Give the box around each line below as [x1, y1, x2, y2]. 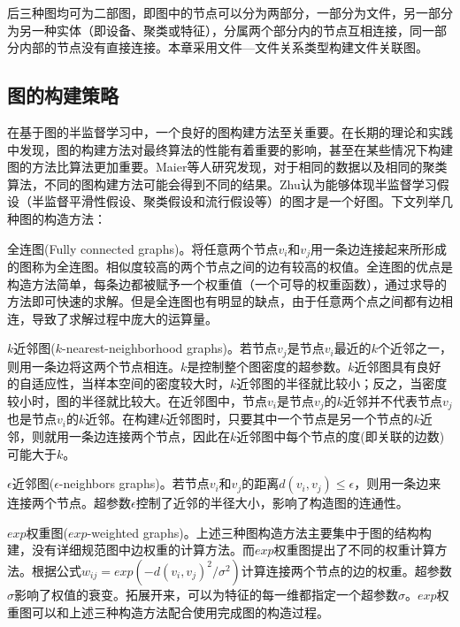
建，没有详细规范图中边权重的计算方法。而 [7, 540, 255, 559]
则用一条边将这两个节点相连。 [7, 356, 180, 375]
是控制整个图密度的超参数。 [187, 356, 349, 375]
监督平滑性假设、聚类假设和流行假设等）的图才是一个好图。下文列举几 [43, 192, 453, 210]
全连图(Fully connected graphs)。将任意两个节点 [7, 239, 279, 257]
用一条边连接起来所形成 [310, 239, 447, 257]
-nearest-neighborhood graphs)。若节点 [62, 339, 278, 357]
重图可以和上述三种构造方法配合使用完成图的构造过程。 [7, 602, 329, 621]
